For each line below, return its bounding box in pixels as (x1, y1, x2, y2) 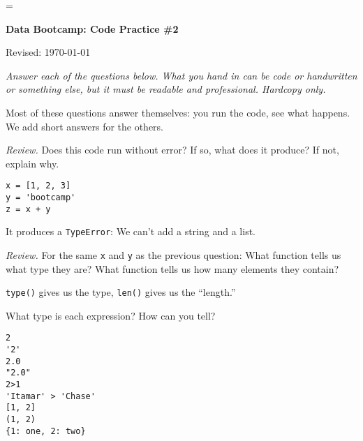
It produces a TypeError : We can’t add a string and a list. (6, 224, 255, 239)
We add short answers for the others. (6, 119, 164, 133)
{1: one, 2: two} (6, 426, 86, 436)
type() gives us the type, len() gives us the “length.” (6, 285, 236, 299)
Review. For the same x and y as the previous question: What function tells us (6, 247, 341, 262)
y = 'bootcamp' (6, 193, 76, 202)
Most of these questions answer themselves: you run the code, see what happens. (6, 105, 350, 119)
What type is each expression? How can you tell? (6, 308, 216, 322)
